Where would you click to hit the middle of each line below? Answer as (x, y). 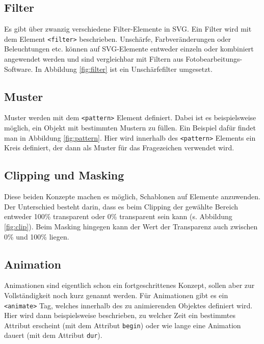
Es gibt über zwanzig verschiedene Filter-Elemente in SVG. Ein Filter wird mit (128, 29)
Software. (19, 69)
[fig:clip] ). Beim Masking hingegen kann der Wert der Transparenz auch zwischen (131, 226)
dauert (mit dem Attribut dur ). (53, 335)
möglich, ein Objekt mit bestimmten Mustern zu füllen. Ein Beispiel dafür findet (130, 128)
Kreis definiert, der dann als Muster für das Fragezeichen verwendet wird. (119, 148)
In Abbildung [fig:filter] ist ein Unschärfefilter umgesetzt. (124, 69)
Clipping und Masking (64, 175)
